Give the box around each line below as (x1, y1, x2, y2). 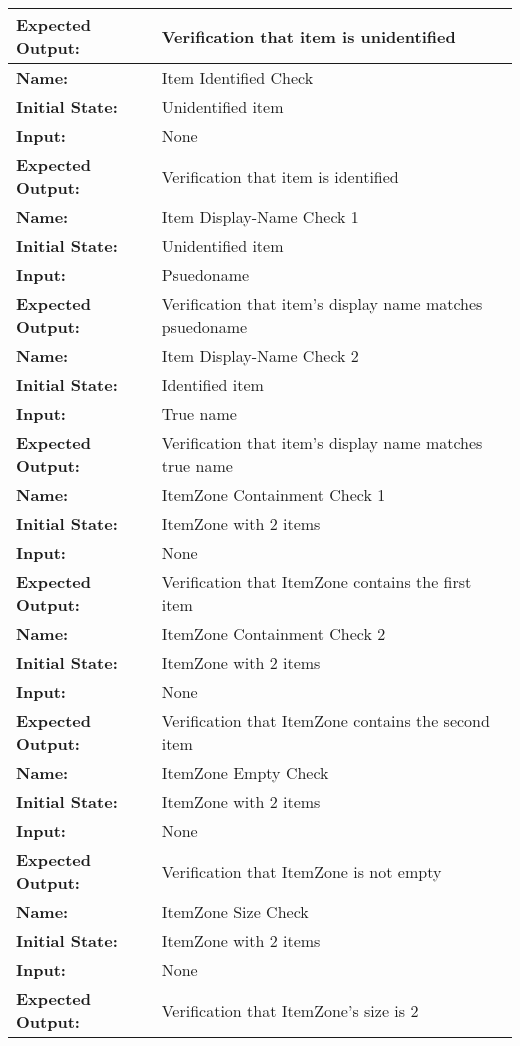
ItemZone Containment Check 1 (161, 483, 386, 506)
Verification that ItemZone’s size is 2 (161, 998, 419, 1022)
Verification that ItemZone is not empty (161, 859, 442, 883)
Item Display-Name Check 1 (161, 205, 359, 228)
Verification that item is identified (161, 164, 399, 188)
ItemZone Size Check (161, 900, 309, 923)
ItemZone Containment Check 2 (161, 622, 386, 645)
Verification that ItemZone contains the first (161, 570, 472, 593)
